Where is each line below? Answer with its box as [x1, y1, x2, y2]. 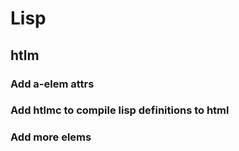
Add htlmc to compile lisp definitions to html [10, 103, 230, 117]
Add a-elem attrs [10, 77, 95, 91]
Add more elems [10, 130, 92, 144]
